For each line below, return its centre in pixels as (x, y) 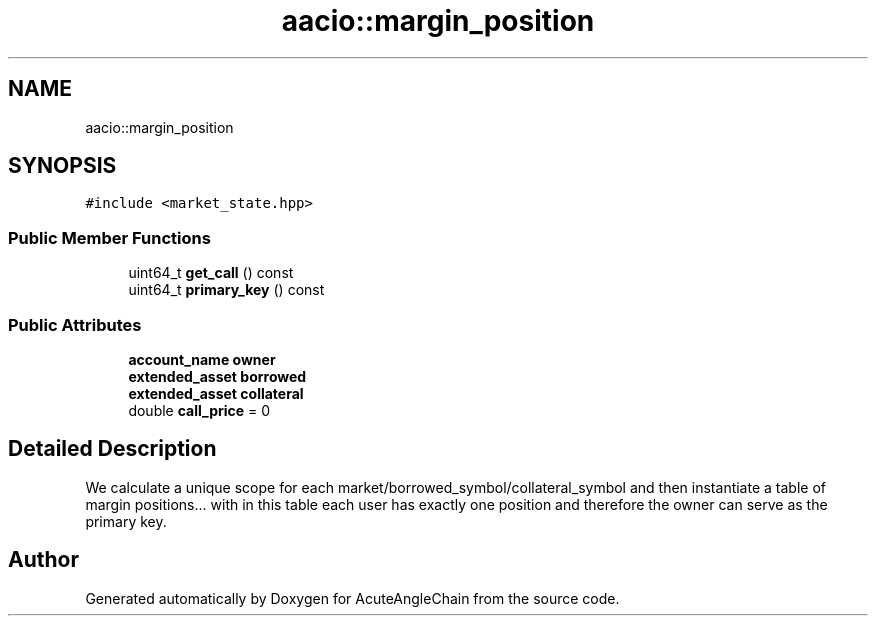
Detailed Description (112, 449)
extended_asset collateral (216, 393)
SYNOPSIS (62, 166)
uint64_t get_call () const (211, 273)
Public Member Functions (109, 237)
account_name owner (202, 359)
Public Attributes (75, 324)
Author (43, 560)
